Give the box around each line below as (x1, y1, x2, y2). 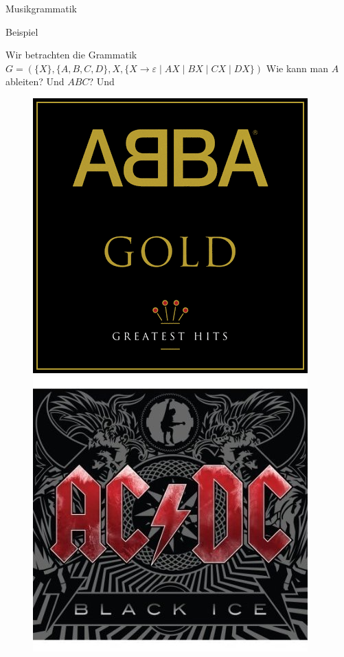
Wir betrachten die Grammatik (5, 47, 137, 62)
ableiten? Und (5, 74, 65, 89)
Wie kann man (266, 60, 328, 75)
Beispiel (5, 24, 38, 38)
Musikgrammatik (5, 1, 77, 15)
